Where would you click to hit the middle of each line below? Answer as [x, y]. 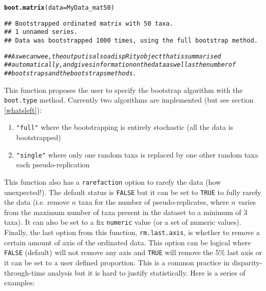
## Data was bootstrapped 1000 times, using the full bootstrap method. [131, 40]
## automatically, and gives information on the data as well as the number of [120, 65]
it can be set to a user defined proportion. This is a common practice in [117, 262]
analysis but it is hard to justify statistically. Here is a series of [146, 272]
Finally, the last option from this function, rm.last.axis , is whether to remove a [132, 232]
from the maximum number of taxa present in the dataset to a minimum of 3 [126, 212]
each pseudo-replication [53, 164]
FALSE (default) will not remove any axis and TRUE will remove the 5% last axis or [133, 252]
